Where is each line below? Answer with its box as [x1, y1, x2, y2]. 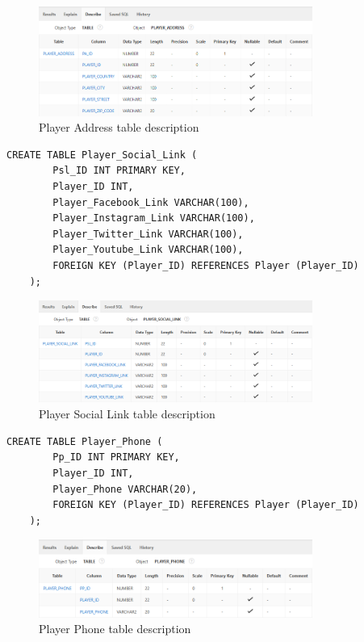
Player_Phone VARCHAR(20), [52, 483, 198, 495]
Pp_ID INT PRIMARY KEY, [52, 451, 180, 464]
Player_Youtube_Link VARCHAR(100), [52, 244, 244, 256]
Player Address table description [39, 119, 199, 136]
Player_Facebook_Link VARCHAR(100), [52, 196, 249, 208]
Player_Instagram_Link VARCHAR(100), [52, 212, 255, 224]
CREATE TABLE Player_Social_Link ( [6, 149, 198, 161]
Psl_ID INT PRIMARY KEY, [52, 165, 186, 177]
